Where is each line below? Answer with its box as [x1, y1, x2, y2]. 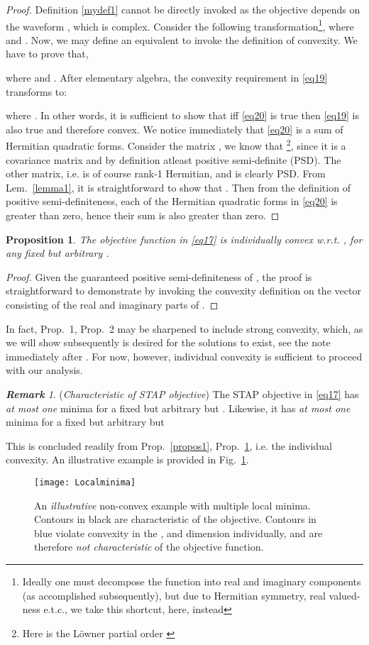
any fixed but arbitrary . [6, 246, 109, 260]
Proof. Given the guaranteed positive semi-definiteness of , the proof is [6, 269, 312, 284]
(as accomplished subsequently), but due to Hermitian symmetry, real [22, 588, 326, 602]
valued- [329, 588, 360, 602]
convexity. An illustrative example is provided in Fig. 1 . [6, 452, 249, 467]
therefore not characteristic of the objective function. [34, 539, 264, 554]
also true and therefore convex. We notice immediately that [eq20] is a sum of [6, 121, 343, 136]
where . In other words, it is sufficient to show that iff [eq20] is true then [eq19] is [6, 108, 360, 123]
